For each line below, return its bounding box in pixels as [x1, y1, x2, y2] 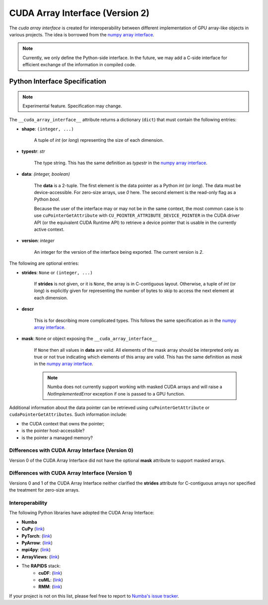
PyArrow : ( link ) [21, 540, 53, 546]
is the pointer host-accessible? [21, 428, 85, 434]
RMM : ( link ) [38, 584, 63, 590]
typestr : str [21, 148, 45, 154]
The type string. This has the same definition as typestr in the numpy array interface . [34, 160, 208, 166]
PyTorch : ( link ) [21, 533, 52, 539]
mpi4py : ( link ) [21, 547, 51, 553]
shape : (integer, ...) [21, 126, 74, 132]
